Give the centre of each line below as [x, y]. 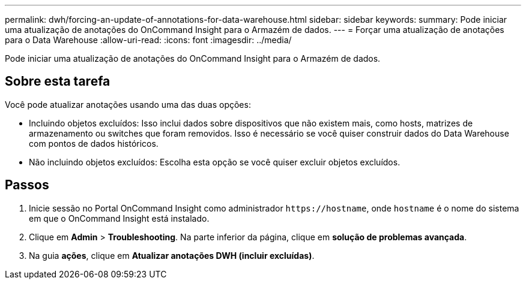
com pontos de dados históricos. [94, 143]
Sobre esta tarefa [58, 81]
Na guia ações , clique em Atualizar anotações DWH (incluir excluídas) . [172, 255]
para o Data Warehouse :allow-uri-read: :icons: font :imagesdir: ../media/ [148, 40]
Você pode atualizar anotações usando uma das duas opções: [128, 104]
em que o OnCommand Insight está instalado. [119, 218]
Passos [27, 185]
